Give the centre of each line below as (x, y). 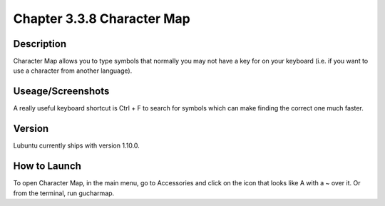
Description (40, 44)
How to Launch (47, 166)
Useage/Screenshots (61, 92)
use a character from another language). (73, 71)
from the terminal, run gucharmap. (63, 193)
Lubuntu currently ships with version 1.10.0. (77, 145)
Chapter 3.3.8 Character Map (102, 19)
